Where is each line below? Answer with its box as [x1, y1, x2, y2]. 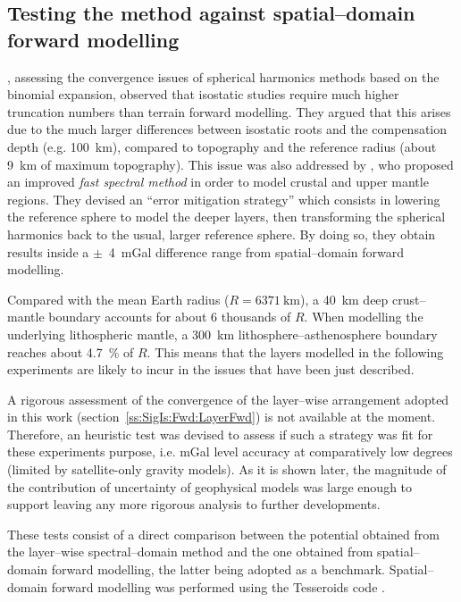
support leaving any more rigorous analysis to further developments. [7, 495, 381, 514]
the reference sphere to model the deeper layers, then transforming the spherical [7, 207, 446, 226]
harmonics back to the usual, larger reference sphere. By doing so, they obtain [7, 224, 436, 243]
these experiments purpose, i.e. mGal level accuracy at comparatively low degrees [7, 442, 453, 461]
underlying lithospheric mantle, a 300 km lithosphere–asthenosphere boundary [7, 324, 438, 343]
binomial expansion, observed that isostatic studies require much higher [7, 85, 399, 104]
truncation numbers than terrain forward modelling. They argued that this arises [7, 102, 451, 121]
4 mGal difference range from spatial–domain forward [108, 242, 405, 261]
